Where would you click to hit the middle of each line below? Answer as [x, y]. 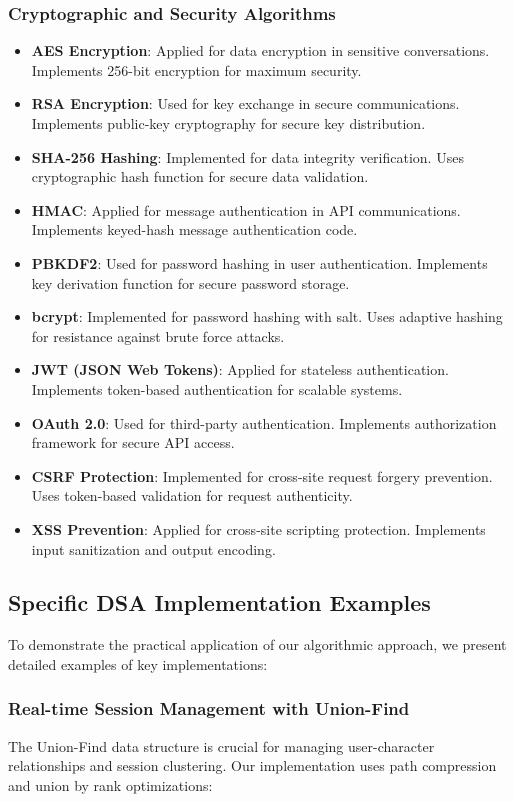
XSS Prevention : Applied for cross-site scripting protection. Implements [258, 528]
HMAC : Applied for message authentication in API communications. [246, 209]
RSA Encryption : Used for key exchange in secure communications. [245, 103]
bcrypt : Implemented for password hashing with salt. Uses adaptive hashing [267, 316]
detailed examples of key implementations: [138, 663]
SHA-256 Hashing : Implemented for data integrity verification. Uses [247, 156]
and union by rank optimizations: [110, 784]
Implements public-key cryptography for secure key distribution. [228, 123]
